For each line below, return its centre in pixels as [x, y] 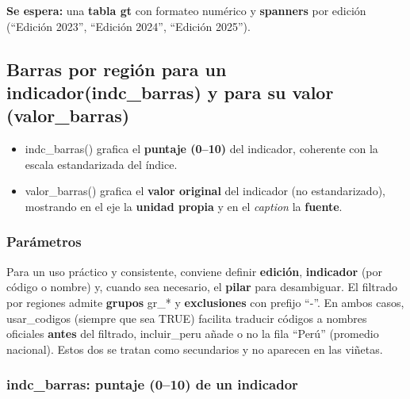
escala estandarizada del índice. [101, 164]
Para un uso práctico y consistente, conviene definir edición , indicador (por [195, 271]
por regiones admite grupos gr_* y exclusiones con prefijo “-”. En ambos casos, [205, 302]
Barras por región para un [117, 69]
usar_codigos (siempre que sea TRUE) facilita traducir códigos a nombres [187, 318]
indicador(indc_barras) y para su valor [170, 92]
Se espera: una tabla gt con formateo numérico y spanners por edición [186, 10]
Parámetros [44, 242]
